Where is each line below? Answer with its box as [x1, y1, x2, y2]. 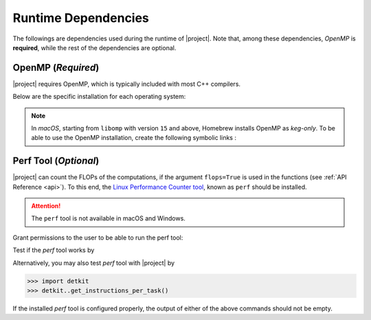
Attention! [31, 202, 61, 210]
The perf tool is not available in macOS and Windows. [31, 214, 185, 222]
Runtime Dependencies [12, 10, 149, 25]
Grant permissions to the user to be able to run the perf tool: [12, 233, 183, 242]
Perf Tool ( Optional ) [12, 155, 100, 167]
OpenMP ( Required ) [12, 62, 100, 73]
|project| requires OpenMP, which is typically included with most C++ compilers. [12, 80, 240, 88]
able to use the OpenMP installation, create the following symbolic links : [31, 134, 237, 142]
